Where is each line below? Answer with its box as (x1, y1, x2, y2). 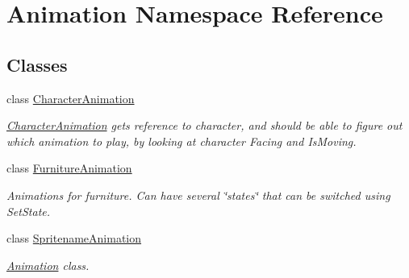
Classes (6, 52, 68, 77)
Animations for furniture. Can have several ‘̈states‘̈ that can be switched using (6, 186, 390, 203)
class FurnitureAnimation (6, 160, 132, 176)
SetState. (6, 202, 51, 219)
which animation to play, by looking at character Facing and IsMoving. (6, 132, 357, 149)
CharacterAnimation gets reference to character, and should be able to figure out (6, 117, 403, 134)
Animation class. (6, 256, 90, 273)
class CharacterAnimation (6, 89, 135, 106)
